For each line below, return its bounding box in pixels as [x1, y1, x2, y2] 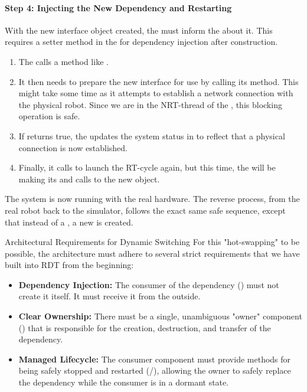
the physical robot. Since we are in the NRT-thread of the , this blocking [18, 98, 282, 110]
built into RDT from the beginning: [5, 259, 134, 271]
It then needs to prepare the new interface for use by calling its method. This [18, 75, 299, 87]
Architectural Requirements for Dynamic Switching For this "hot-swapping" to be [5, 236, 300, 248]
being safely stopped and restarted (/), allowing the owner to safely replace [18, 364, 291, 377]
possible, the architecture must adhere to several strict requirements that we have [5, 247, 300, 259]
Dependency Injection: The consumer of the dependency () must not [18, 278, 279, 290]
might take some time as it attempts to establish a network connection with [18, 87, 293, 99]
